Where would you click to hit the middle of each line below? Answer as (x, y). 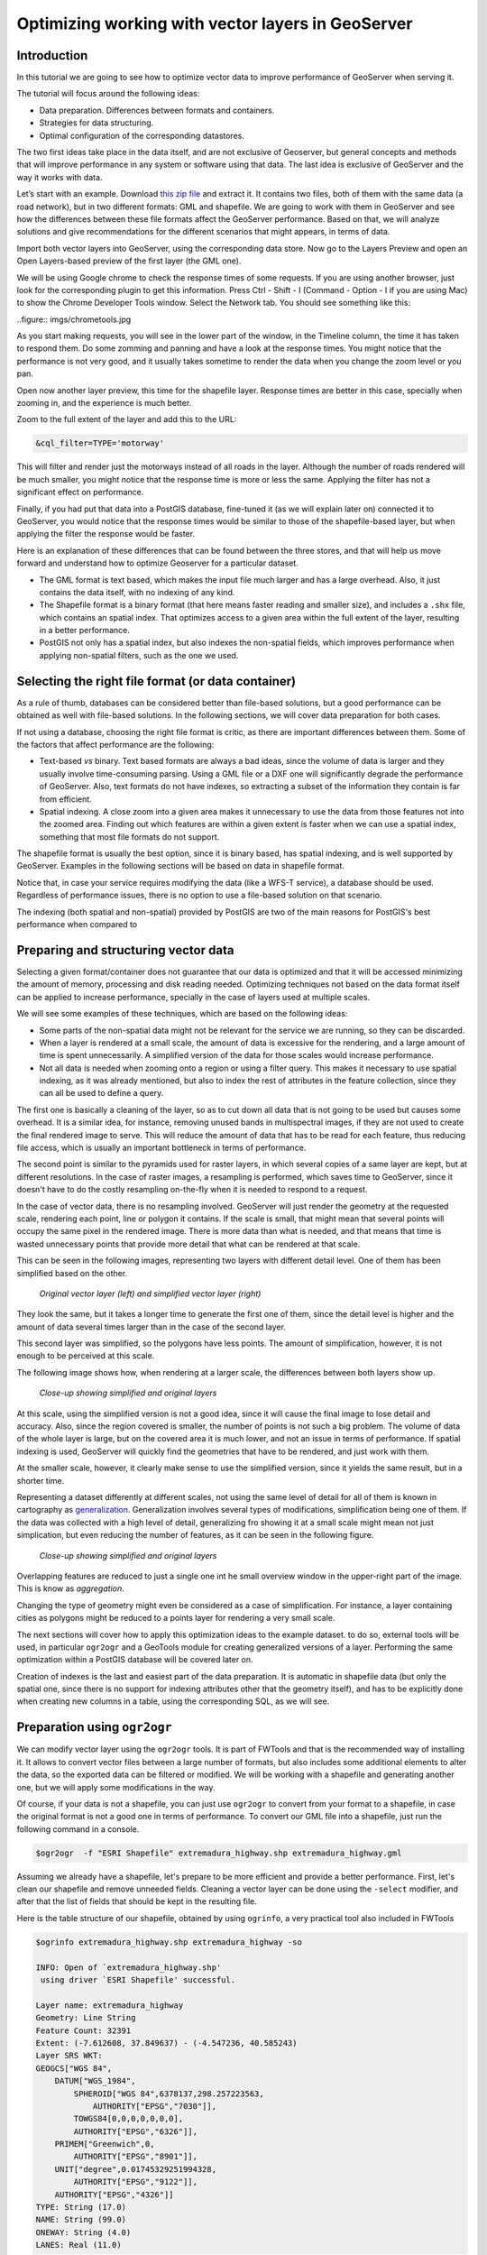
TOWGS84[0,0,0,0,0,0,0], (129, 2119)
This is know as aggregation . (71, 1588)
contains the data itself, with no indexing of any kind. (137, 592)
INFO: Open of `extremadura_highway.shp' (129, 1967)
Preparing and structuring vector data (125, 950)
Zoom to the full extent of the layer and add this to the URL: (127, 419)
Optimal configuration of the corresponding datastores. (142, 135)
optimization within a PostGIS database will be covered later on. (135, 1660)
